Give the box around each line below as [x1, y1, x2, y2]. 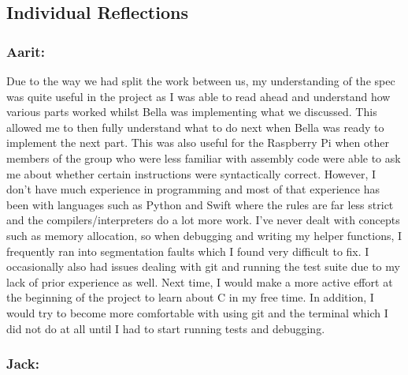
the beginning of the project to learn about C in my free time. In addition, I [6, 289, 374, 306]
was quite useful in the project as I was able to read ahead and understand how [6, 88, 391, 104]
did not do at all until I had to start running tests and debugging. [6, 320, 325, 336]
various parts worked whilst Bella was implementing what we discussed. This [6, 103, 377, 120]
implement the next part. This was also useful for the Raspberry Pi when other [6, 134, 389, 151]
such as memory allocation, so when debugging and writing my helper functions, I [6, 227, 402, 243]
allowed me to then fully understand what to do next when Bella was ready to [6, 118, 384, 135]
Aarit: [6, 41, 45, 61]
